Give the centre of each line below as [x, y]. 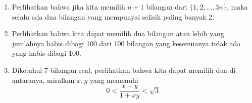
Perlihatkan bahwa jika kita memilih [68, 7]
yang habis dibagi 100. [46, 53]
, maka [237, 7]
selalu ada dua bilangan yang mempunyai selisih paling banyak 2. [113, 16]
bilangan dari [167, 7]
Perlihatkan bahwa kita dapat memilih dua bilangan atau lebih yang [118, 33]
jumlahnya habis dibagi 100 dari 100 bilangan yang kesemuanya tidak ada [126, 43]
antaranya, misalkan [43, 80]
